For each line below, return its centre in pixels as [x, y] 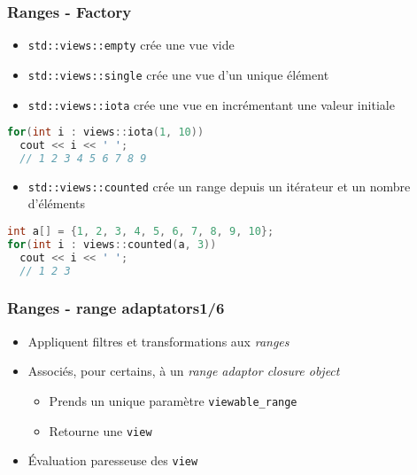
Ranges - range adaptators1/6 [116, 308]
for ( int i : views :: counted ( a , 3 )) [112, 244]
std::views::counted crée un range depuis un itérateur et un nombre [219, 186]
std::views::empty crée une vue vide [131, 45]
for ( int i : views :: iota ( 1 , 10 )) [106, 132]
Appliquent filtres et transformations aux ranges [158, 341]
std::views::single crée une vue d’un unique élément [178, 74]
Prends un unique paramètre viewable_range [173, 400]
